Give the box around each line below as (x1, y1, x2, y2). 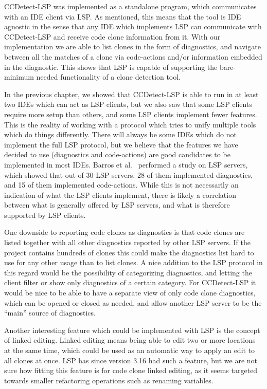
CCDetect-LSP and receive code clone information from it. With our (4, 31, 221, 42)
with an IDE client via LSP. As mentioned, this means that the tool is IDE (4, 11, 241, 22)
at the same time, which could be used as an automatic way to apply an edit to (4, 345, 255, 355)
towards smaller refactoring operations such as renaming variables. (4, 375, 213, 385)
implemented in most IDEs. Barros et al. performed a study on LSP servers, (4, 159, 248, 170)
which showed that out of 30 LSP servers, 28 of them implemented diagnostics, (4, 169, 253, 180)
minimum (4, 71, 34, 82)
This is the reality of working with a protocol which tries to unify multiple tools (4, 119, 256, 129)
